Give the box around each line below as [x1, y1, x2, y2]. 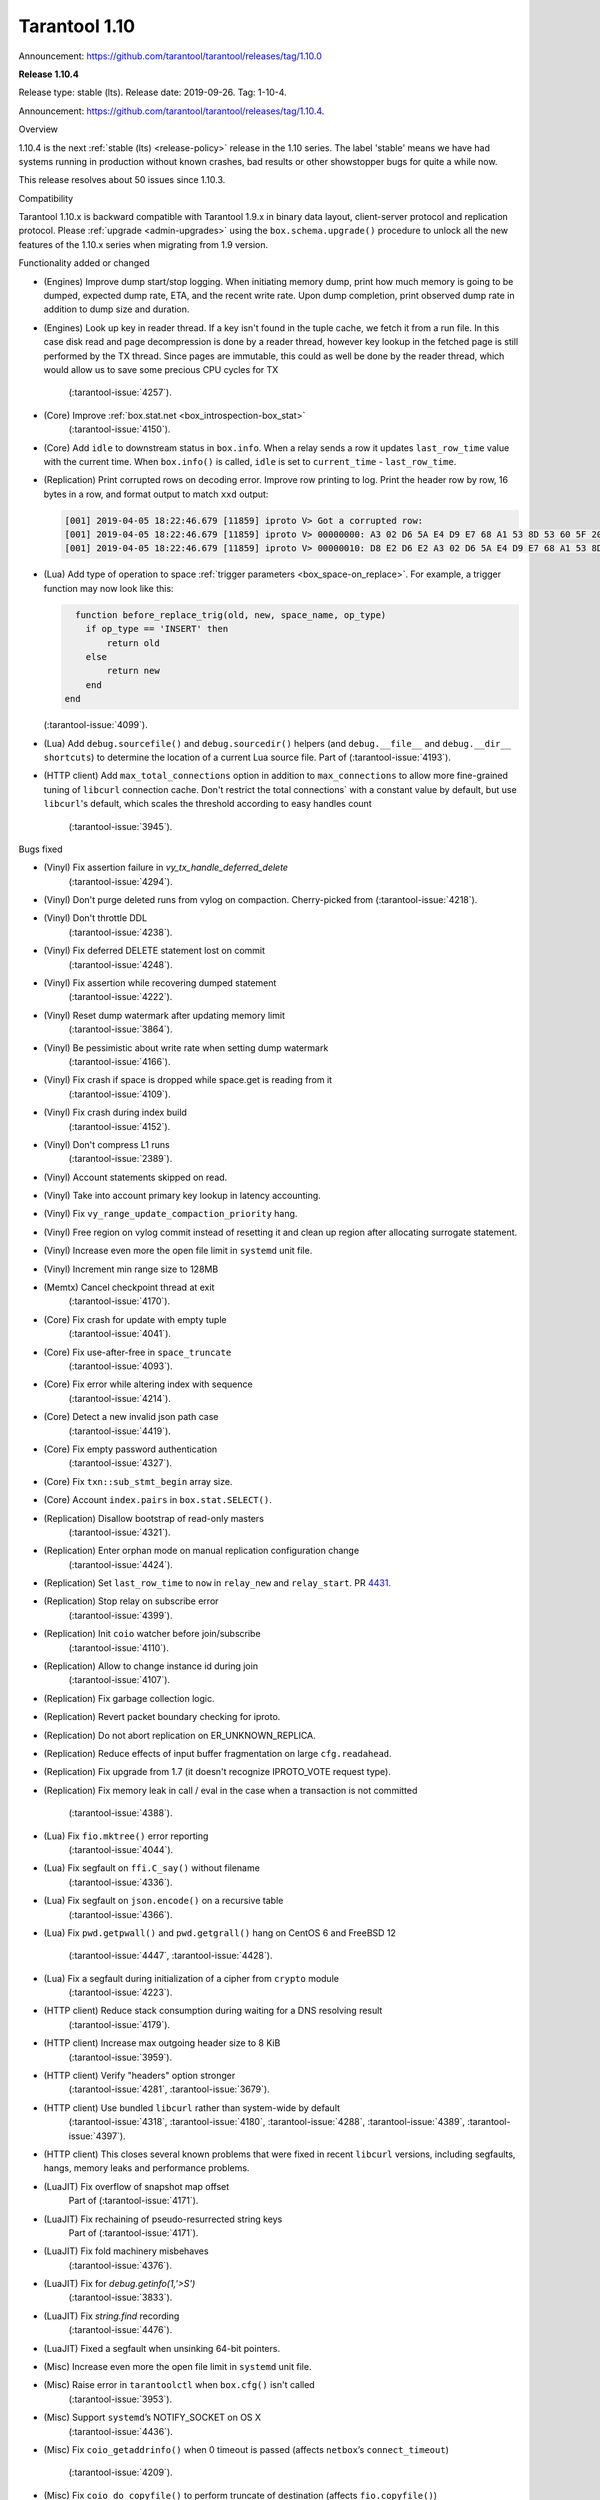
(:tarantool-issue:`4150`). [68, 423, 171, 435]
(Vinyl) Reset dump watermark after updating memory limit [43, 1009, 285, 1021]
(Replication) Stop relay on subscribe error [43, 1595, 219, 1607]
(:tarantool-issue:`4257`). [68, 386, 172, 399]
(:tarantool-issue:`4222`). [68, 991, 173, 1003]
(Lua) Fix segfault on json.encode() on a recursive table [43, 1895, 284, 1907]
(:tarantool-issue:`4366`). [68, 1908, 173, 1920]
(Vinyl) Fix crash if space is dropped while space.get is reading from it [43, 1074, 333, 1086]
